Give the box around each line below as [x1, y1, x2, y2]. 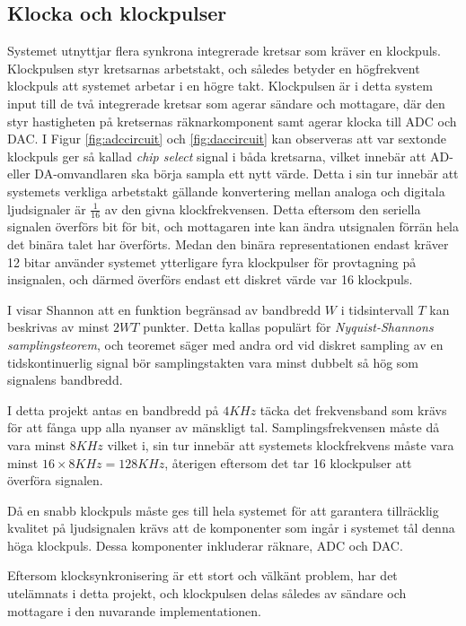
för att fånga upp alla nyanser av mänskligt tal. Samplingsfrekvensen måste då [7, 418, 440, 437]
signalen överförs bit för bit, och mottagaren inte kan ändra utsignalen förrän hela [7, 217, 460, 236]
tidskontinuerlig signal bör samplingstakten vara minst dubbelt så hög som [7, 352, 419, 371]
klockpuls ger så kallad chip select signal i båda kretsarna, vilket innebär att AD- [7, 146, 453, 165]
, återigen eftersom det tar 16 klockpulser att [164, 453, 412, 472]
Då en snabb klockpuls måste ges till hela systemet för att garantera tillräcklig [7, 500, 439, 519]
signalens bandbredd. [7, 370, 123, 389]
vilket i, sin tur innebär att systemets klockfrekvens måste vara [107, 435, 454, 454]
